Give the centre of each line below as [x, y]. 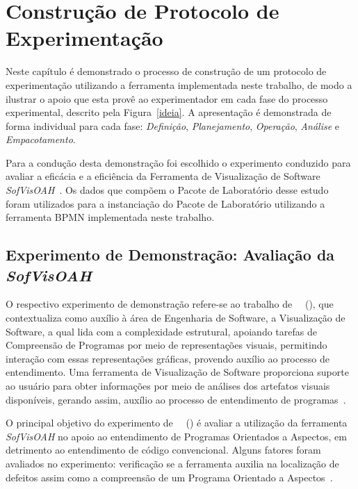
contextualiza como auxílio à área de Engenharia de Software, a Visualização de [176, 318]
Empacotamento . [41, 139]
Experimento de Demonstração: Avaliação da [170, 255]
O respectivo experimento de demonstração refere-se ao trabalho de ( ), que [170, 304]
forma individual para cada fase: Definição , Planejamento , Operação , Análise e [173, 125]
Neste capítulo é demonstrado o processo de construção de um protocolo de [166, 71]
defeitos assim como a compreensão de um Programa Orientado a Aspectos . [169, 477]
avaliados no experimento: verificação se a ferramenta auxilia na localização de [172, 463]
